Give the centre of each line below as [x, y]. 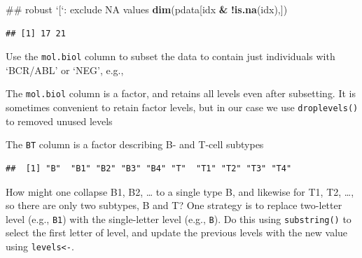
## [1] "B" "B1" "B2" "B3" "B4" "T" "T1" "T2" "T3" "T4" [149, 169]
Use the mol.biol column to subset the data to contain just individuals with [170, 56]
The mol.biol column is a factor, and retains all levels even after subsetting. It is [181, 93]
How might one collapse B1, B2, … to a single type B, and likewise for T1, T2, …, [180, 191]
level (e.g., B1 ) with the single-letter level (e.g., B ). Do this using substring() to [179, 218]
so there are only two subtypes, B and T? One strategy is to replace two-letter [174, 205]
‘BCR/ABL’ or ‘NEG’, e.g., [65, 70]
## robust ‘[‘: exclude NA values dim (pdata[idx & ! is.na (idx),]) [147, 9]
